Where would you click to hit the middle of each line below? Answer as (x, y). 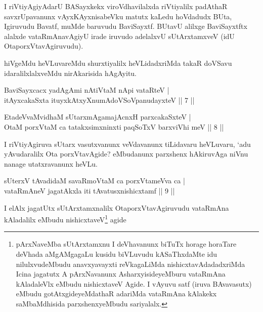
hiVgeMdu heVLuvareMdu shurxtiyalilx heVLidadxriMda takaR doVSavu (118, 63)
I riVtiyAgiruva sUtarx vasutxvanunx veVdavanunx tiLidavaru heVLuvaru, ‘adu (127, 144)
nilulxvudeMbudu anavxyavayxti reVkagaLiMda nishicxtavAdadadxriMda (130, 264)
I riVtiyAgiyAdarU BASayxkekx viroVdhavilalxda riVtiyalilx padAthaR (116, 6)
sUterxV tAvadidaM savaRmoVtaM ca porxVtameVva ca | (95, 181)
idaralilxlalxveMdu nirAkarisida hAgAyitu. (71, 73)
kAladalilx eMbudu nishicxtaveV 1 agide (65, 219)
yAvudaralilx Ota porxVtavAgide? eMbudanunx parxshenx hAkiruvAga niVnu (126, 154)
